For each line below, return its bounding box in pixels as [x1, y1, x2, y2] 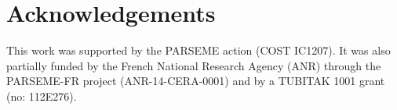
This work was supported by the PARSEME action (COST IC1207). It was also [6, 42, 391, 59]
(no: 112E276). [6, 87, 77, 104]
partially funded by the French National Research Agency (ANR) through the [6, 57, 381, 73]
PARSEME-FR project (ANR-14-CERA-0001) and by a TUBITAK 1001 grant [6, 73, 385, 89]
